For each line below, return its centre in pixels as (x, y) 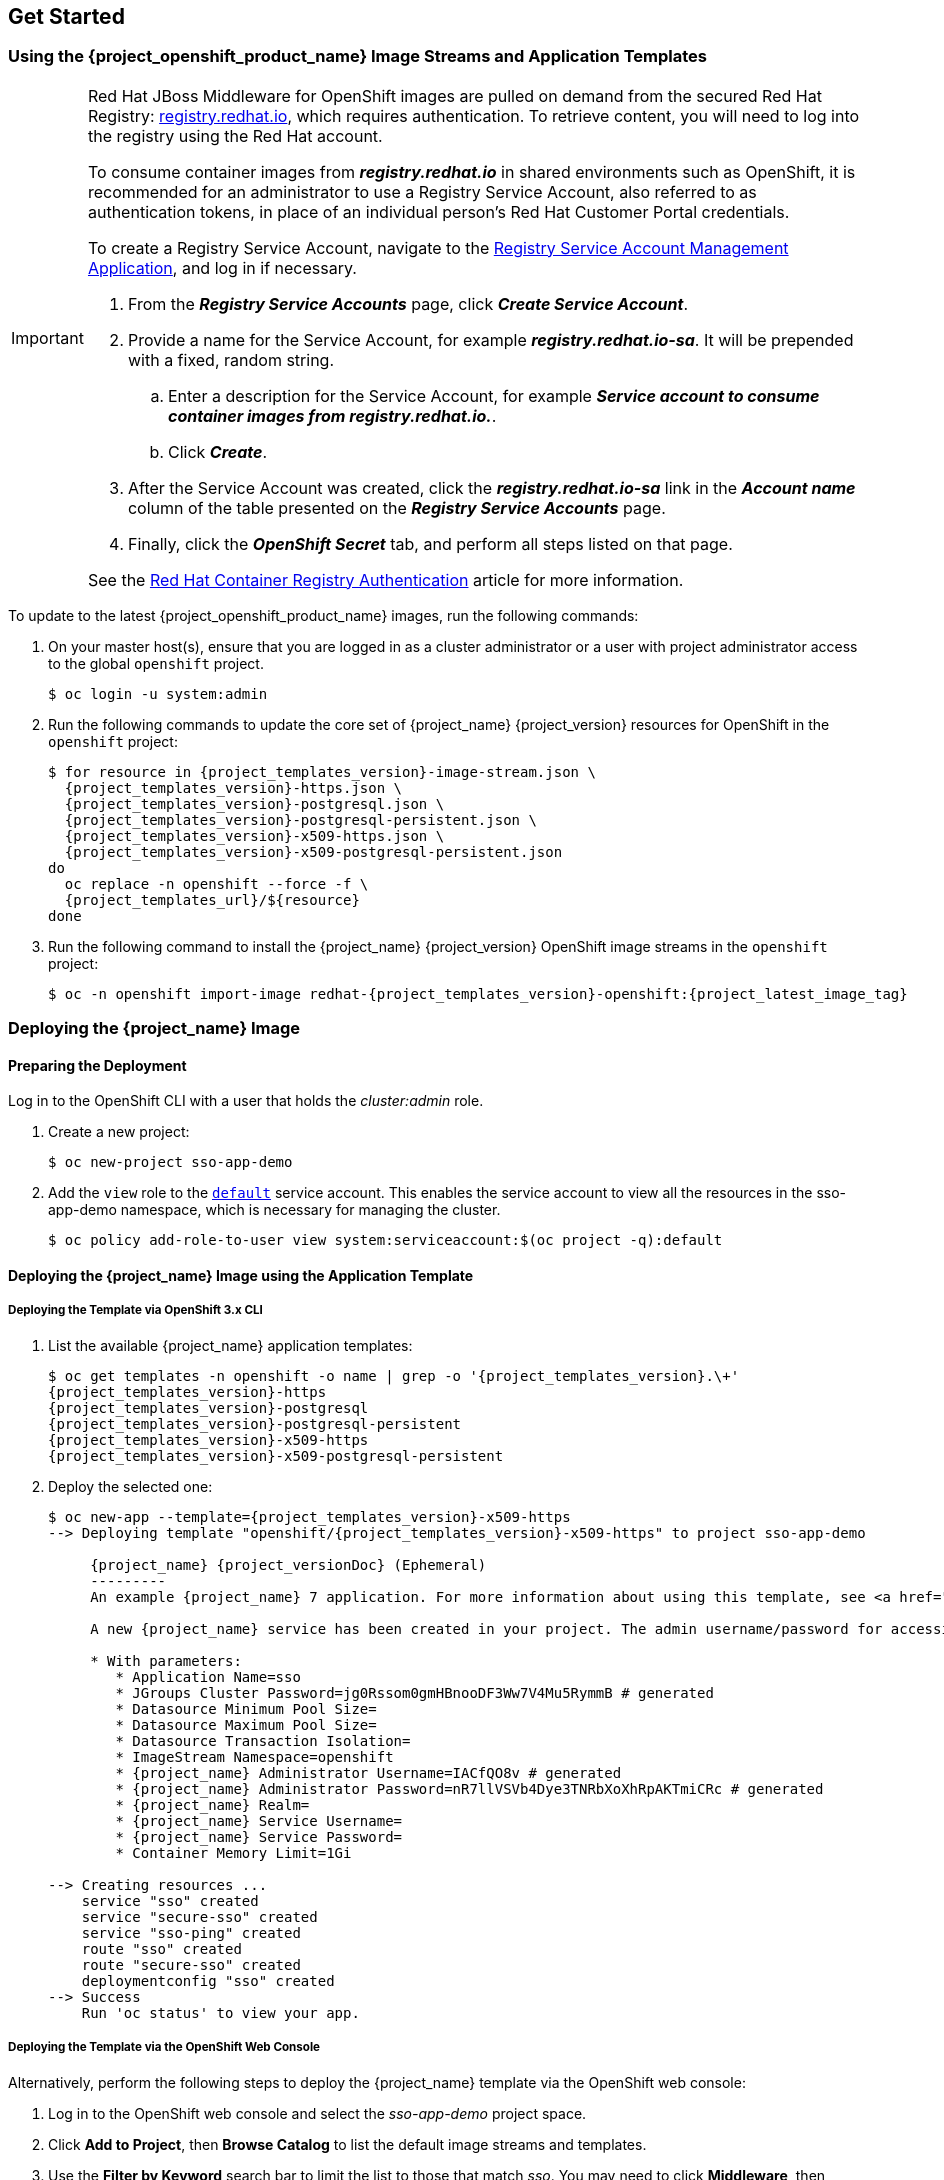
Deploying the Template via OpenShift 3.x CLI (135, 1310)
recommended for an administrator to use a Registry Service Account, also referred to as (422, 191)
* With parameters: (166, 1660)
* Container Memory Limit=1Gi (233, 1852)
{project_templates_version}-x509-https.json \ (254, 835)
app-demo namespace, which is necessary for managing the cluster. (274, 1210)
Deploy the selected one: (130, 1486)
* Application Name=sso (208, 1676)
